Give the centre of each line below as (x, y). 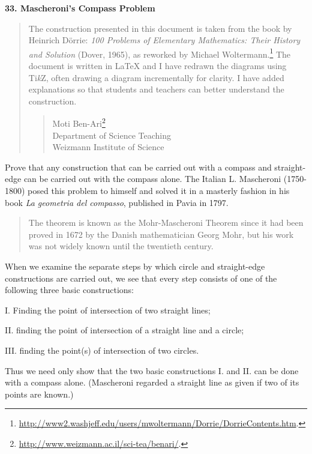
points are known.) (39, 394)
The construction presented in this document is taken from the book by (160, 28)
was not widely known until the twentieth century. (121, 246)
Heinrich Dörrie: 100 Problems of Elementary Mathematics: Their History (164, 40)
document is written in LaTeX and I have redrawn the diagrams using (157, 66)
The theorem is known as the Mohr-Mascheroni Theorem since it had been (166, 222)
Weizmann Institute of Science (108, 147)
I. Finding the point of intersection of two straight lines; (108, 310)
